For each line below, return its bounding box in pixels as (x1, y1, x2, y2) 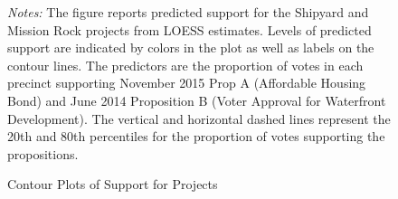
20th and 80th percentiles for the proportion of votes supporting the (7, 127, 385, 146)
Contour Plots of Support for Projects (7, 175, 218, 194)
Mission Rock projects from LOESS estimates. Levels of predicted (7, 20, 372, 39)
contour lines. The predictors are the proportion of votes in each (7, 55, 364, 74)
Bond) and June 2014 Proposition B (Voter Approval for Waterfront (7, 90, 386, 109)
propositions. (7, 144, 79, 163)
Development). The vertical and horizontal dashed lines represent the (7, 109, 391, 128)
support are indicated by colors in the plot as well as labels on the (7, 38, 374, 57)
